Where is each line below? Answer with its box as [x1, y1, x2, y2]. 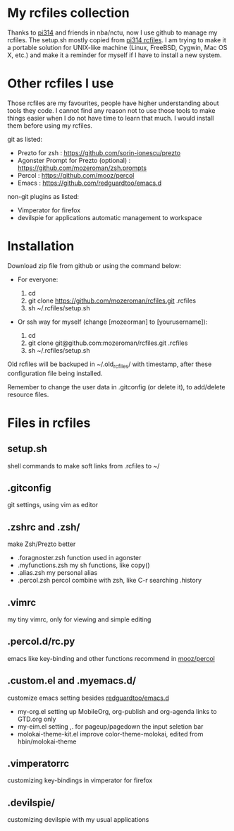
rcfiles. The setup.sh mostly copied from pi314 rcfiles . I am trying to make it [7, 35, 227, 44]
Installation [7, 238, 75, 255]
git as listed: [7, 135, 43, 143]
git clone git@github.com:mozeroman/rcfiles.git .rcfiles [27, 339, 188, 347]
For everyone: [17, 275, 58, 284]
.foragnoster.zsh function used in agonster [17, 554, 142, 562]
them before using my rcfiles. [7, 121, 93, 130]
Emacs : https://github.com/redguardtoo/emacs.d [17, 178, 162, 187]
